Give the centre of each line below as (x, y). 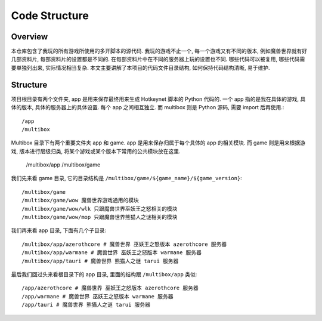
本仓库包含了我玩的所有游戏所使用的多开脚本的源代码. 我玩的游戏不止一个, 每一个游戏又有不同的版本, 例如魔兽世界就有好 (159, 51)
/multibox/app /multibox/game (63, 165)
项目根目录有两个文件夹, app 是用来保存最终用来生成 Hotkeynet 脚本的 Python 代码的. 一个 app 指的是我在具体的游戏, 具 (158, 99)
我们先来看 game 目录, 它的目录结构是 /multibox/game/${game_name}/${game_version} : (127, 178)
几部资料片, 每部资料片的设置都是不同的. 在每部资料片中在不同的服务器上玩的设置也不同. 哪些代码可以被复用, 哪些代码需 (158, 59)
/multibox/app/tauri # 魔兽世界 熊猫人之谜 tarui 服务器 (100, 261)
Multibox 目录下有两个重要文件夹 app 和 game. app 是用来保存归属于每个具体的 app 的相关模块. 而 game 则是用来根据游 (158, 143)
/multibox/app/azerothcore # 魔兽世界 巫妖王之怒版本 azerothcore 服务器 (124, 244)
